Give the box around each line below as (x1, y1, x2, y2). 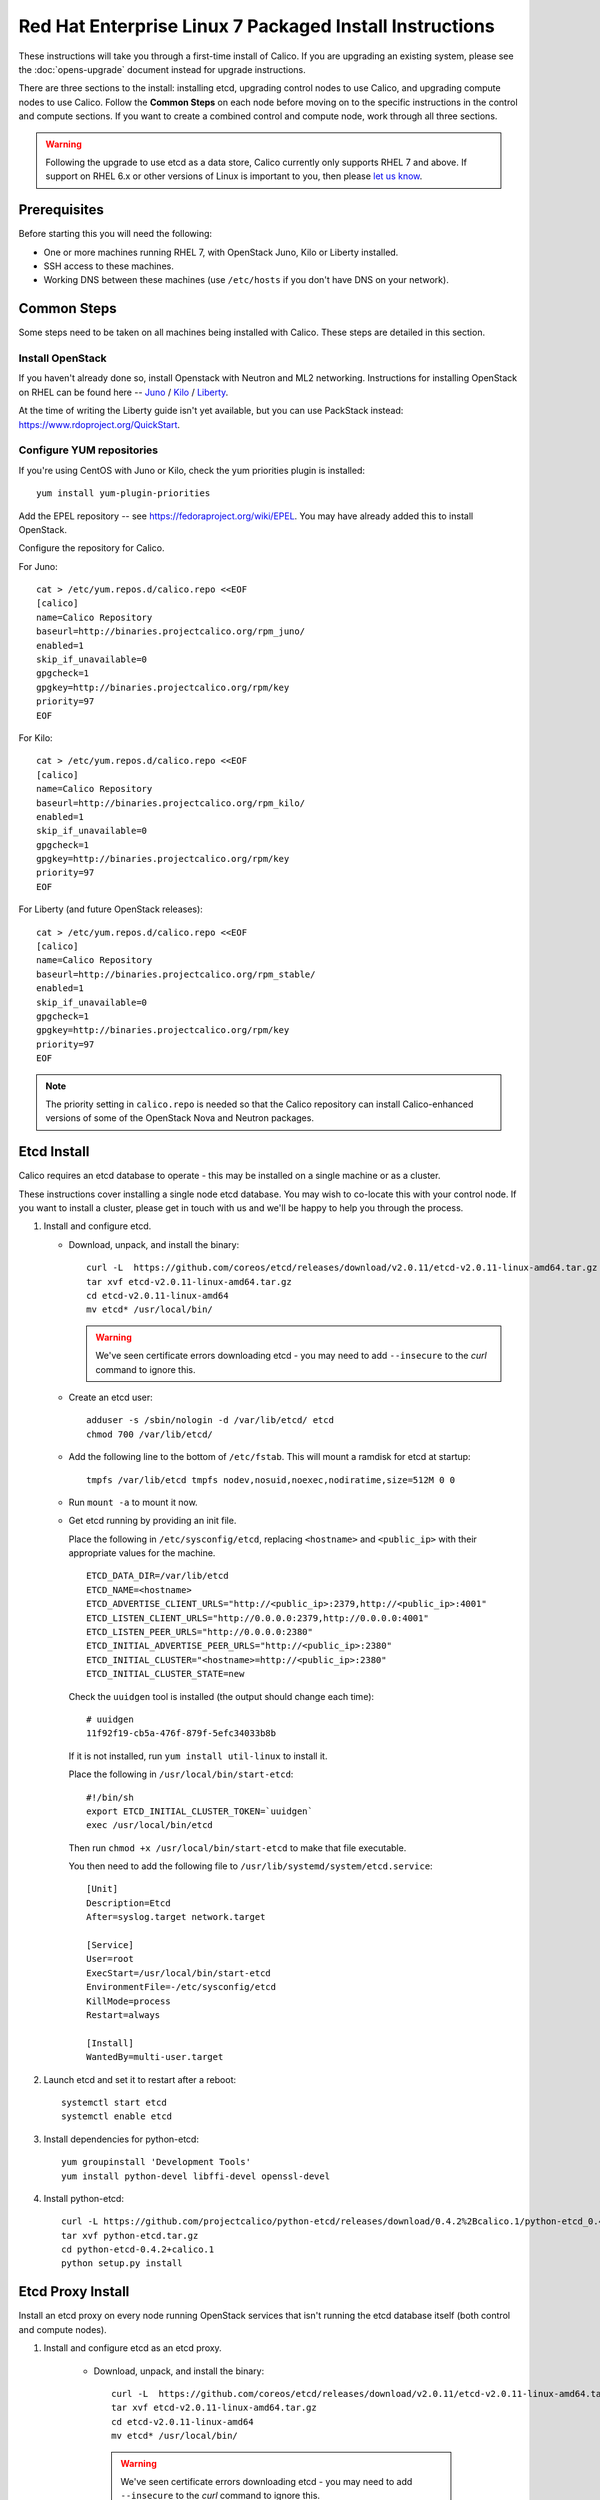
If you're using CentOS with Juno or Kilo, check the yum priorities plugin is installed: (18, 464, 365, 476)
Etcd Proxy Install (18, 2283, 130, 2300)
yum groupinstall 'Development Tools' (61, 2156, 252, 2168)
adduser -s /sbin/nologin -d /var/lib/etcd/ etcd (86, 1415, 335, 1426)
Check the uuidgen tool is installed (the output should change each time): (68, 1690, 375, 1702)
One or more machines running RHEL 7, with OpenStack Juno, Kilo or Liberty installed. (43, 246, 399, 258)
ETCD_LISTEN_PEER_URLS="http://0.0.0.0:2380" (86, 1626, 314, 1638)
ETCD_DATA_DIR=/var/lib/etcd (86, 1570, 229, 1582)
